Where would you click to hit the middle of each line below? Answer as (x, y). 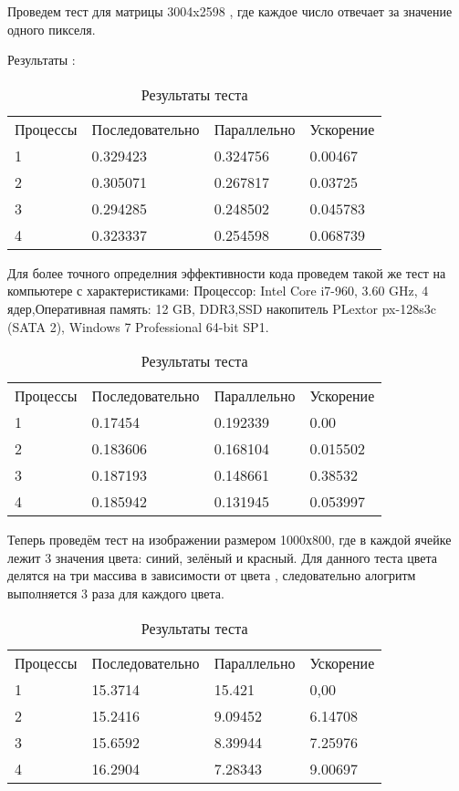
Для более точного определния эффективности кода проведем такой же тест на (227, 272)
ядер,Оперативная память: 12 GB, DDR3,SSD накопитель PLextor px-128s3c (222, 308)
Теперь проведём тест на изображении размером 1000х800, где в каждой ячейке (229, 540)
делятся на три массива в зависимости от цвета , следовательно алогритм (212, 575)
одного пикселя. (52, 29)
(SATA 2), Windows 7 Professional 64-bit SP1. (138, 326)
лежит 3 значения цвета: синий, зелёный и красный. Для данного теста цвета (222, 557)
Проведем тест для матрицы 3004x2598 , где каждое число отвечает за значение (230, 11)
